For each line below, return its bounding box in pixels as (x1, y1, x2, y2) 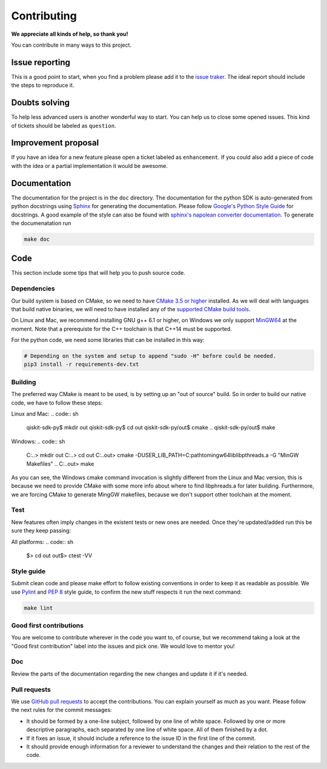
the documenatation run (11, 219, 71, 227)
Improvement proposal (11, 138, 99, 148)
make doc (24, 235, 50, 243)
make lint (24, 604, 53, 611)
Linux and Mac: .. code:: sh (11, 410, 79, 417)
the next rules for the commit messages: (11, 707, 112, 714)
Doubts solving (11, 98, 70, 108)
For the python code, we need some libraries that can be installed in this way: (11, 337, 205, 344)
